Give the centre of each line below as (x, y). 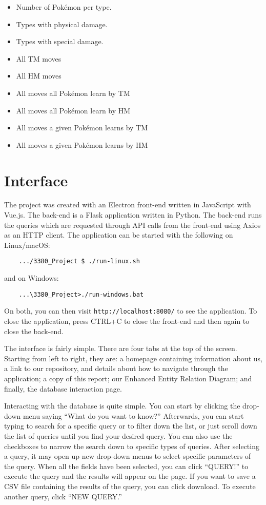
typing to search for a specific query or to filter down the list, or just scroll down (131, 426)
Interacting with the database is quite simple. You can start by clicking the (122, 406)
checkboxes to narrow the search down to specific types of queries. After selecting (132, 446)
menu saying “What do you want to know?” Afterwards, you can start (133, 415)
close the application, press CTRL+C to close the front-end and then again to (127, 321)
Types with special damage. (60, 41)
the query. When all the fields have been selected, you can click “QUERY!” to (126, 466)
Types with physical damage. (62, 24)
